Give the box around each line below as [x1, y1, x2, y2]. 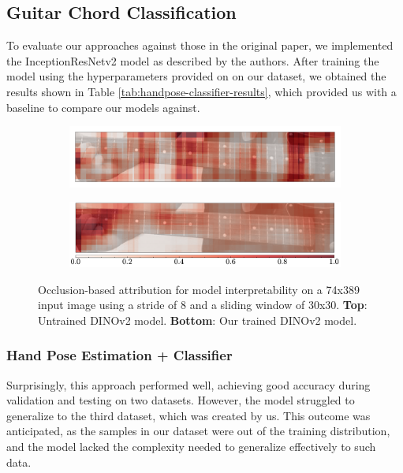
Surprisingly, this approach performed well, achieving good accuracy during [6, 376, 371, 393]
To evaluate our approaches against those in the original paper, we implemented [6, 37, 394, 54]
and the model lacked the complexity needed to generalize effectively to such [6, 438, 376, 454]
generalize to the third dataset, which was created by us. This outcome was [6, 407, 371, 423]
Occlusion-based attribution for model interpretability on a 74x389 [38, 281, 360, 297]
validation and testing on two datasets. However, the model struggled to [6, 392, 355, 408]
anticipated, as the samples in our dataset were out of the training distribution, [6, 423, 390, 439]
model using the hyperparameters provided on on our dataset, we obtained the [6, 68, 386, 84]
